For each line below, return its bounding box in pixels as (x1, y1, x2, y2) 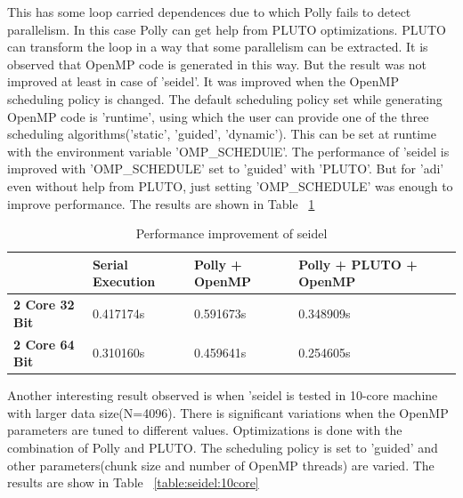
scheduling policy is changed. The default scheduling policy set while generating (7, 89, 443, 108)
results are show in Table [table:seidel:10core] (7, 473, 259, 492)
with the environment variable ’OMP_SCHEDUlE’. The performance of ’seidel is (7, 141, 450, 160)
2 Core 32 (13, 295, 75, 314)
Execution (92, 272, 156, 291)
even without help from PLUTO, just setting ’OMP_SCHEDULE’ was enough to (7, 176, 453, 195)
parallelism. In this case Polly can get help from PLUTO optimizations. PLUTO (7, 20, 446, 38)
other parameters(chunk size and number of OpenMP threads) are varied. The (7, 455, 435, 474)
